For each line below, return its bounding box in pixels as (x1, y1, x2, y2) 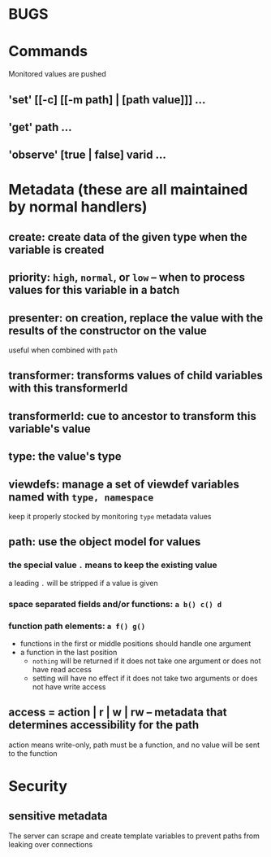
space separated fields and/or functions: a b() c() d (8, 598, 222, 610)
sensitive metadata (8, 809, 108, 823)
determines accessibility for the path (8, 718, 200, 732)
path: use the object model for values (8, 535, 201, 549)
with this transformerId (8, 382, 128, 396)
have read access (32, 664, 92, 674)
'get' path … (8, 120, 72, 134)
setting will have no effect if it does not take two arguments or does (32, 673, 258, 683)
